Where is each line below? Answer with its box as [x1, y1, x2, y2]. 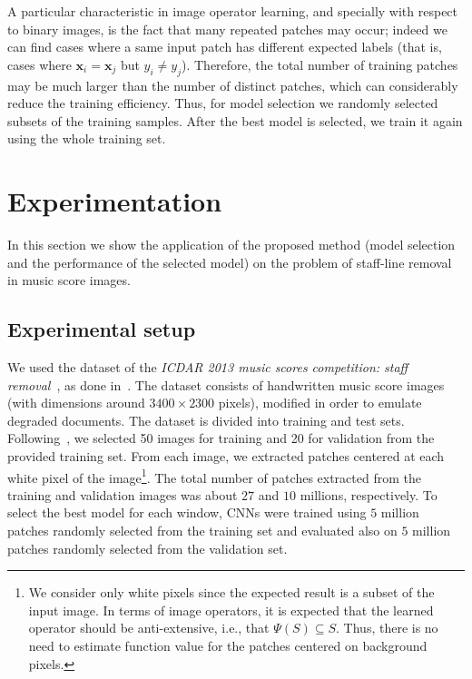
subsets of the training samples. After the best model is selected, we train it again [7, 111, 463, 130]
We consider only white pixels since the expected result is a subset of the [28, 583, 435, 602]
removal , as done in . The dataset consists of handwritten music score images [7, 375, 445, 394]
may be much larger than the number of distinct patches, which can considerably [7, 75, 458, 94]
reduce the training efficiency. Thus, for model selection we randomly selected [7, 93, 438, 113]
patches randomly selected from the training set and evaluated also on [7, 521, 398, 540]
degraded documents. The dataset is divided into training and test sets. [7, 410, 405, 429]
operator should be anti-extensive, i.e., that [28, 618, 270, 637]
